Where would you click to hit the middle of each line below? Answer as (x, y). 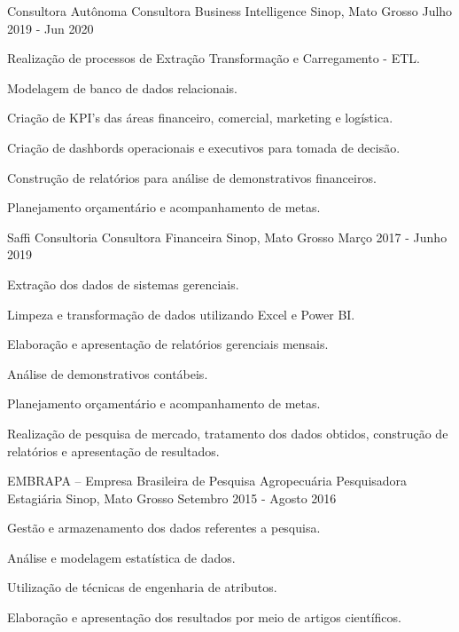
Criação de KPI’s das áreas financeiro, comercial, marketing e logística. (200, 118)
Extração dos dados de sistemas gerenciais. (123, 284)
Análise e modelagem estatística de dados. (121, 557)
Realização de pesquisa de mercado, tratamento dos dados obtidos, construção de (228, 433)
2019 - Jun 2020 (51, 28)
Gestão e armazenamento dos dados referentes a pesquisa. (164, 528)
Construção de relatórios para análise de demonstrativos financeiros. (192, 177)
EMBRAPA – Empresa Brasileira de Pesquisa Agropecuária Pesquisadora (207, 481)
